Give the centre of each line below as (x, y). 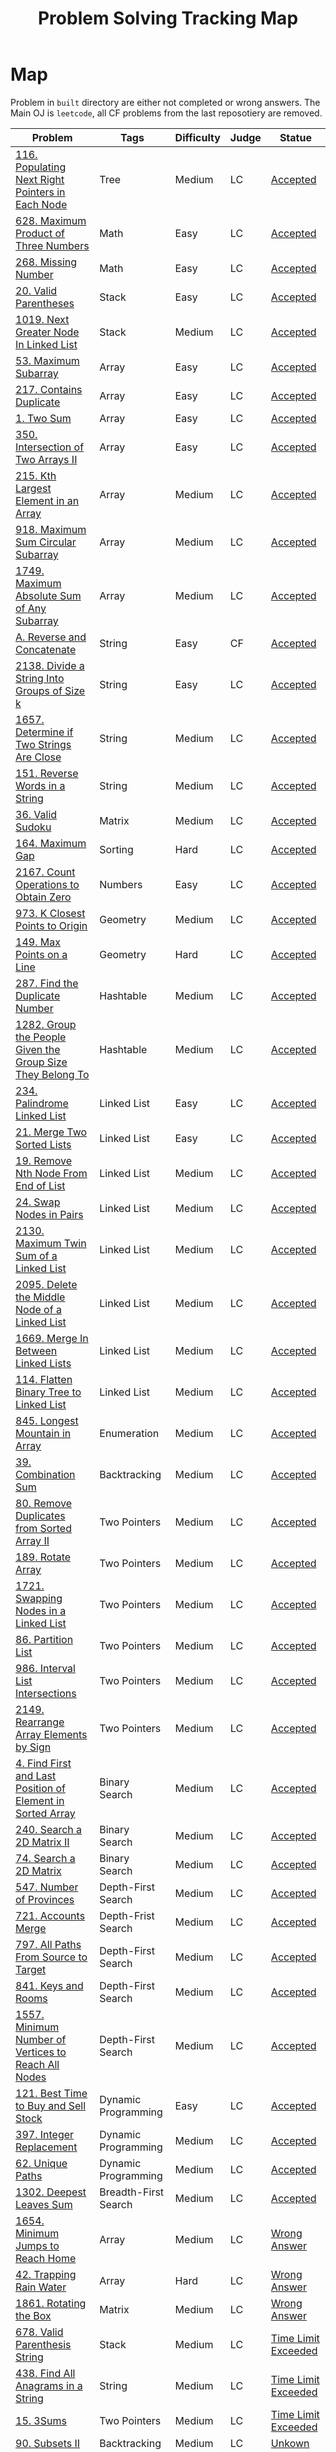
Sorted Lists (43, 1144)
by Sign (33, 1747)
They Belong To (52, 1074)
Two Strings (43, 744)
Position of (41, 1788)
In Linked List (46, 344)
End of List (40, 1185)
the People (41, 1037)
